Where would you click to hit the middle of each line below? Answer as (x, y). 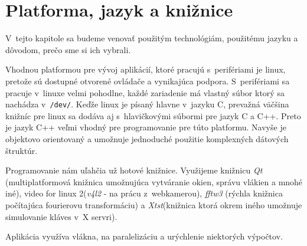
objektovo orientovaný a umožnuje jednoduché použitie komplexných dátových (147, 138)
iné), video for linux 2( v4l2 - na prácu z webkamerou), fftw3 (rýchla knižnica (144, 193)
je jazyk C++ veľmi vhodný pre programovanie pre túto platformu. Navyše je (146, 127)
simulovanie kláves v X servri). (61, 216)
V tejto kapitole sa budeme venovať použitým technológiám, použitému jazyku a (152, 38)
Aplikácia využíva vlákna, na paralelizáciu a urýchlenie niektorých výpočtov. (144, 236)
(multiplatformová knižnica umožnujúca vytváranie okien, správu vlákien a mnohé (154, 181)
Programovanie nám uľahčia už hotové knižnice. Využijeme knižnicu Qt (134, 170)
